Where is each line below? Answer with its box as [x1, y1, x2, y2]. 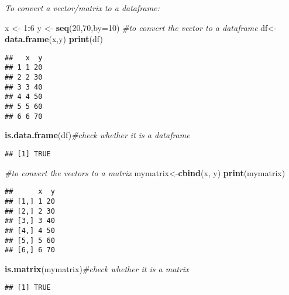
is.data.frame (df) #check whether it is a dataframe [5, 129, 190, 141]
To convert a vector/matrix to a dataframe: [5, 2, 160, 13]
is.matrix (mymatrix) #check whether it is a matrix [5, 262, 189, 275]
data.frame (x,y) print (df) [5, 33, 103, 45]
